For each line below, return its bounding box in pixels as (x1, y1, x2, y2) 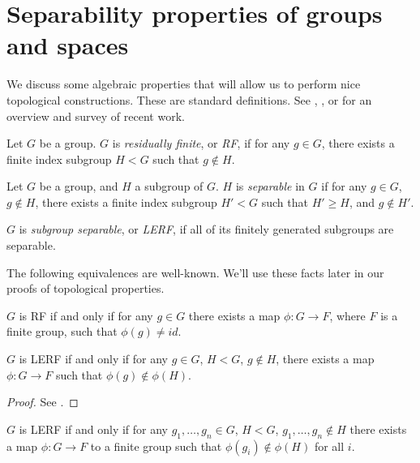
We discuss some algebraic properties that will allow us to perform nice (6, 75, 361, 92)
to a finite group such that (90, 437, 222, 454)
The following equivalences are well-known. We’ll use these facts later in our (6, 264, 384, 281)
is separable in (235, 178, 305, 195)
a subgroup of (135, 178, 204, 195)
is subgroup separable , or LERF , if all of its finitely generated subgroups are (19, 221, 394, 238)
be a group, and (39, 178, 118, 195)
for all (314, 437, 345, 454)
